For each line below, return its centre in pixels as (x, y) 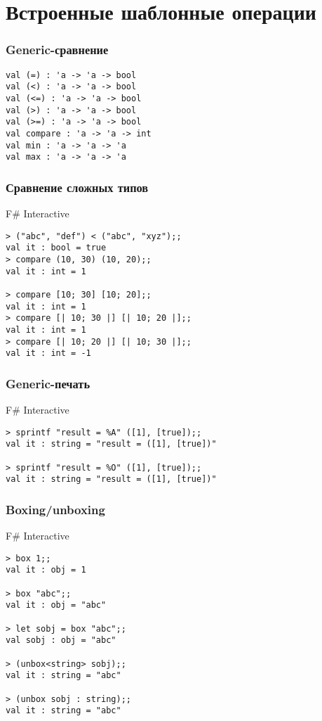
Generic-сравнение (57, 50)
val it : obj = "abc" (56, 605)
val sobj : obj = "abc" (61, 640)
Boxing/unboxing (55, 509)
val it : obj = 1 (46, 570)
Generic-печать (48, 383)
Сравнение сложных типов (77, 187)
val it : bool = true (56, 248)
